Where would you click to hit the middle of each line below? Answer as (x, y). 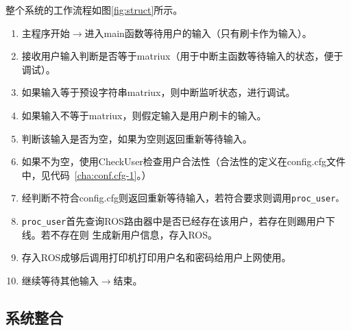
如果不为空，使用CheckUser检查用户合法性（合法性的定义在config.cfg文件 (184, 161)
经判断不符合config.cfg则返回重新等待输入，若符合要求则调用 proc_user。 (183, 198)
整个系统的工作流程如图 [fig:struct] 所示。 (94, 10)
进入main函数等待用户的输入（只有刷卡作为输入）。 (198, 33)
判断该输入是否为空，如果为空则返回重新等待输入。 (137, 138)
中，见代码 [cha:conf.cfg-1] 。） (86, 174)
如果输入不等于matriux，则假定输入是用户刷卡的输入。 (144, 115)
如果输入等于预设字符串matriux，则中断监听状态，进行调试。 (158, 92)
